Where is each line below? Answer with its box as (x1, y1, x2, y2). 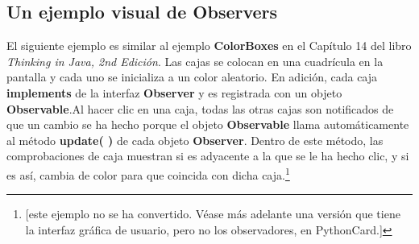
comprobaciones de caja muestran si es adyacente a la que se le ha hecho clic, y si (6, 147, 409, 164)
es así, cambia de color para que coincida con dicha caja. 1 (6, 163, 290, 183)
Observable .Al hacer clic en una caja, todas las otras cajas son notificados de (6, 100, 394, 117)
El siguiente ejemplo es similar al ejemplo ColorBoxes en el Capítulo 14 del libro (6, 37, 412, 54)
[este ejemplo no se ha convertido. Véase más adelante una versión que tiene (25, 205, 400, 222)
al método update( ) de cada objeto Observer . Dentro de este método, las (6, 131, 384, 148)
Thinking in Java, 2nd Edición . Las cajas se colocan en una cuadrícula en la (6, 52, 384, 69)
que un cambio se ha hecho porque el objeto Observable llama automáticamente (6, 116, 409, 133)
